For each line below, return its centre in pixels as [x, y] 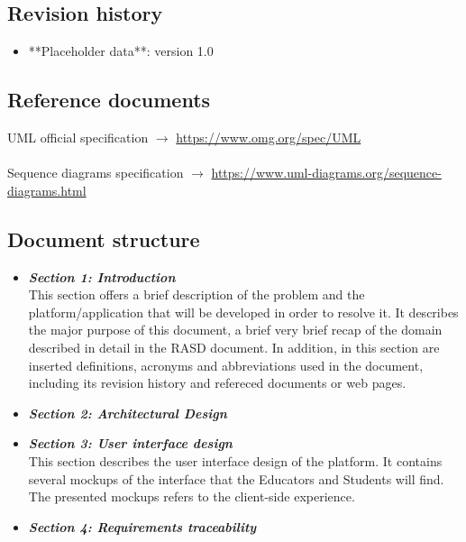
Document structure [104, 239]
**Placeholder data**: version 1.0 [121, 51]
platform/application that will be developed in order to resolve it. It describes [243, 312]
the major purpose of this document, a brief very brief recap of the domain [235, 330]
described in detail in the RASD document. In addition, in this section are [234, 347]
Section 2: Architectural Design [128, 413]
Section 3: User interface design [130, 443]
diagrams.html [47, 190]
